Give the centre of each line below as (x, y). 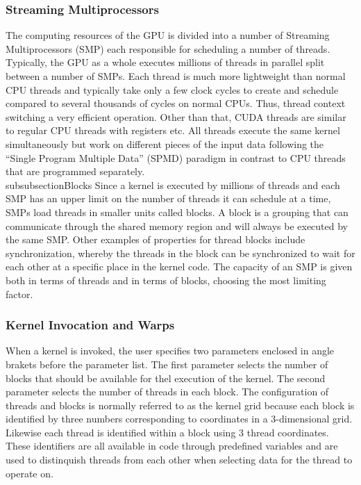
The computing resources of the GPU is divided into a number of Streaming (168, 35)
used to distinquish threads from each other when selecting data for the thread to (179, 460)
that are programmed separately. (75, 171)
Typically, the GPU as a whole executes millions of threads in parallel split (165, 62)
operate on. (30, 473)
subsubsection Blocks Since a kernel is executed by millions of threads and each (173, 184)
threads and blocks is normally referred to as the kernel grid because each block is (180, 405)
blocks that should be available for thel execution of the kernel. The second (166, 378)
